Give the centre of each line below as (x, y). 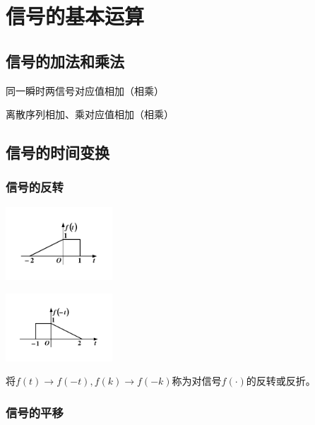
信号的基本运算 (75, 16)
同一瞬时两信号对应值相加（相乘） (85, 90)
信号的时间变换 (58, 152)
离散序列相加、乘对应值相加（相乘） (90, 114)
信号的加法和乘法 (65, 60)
